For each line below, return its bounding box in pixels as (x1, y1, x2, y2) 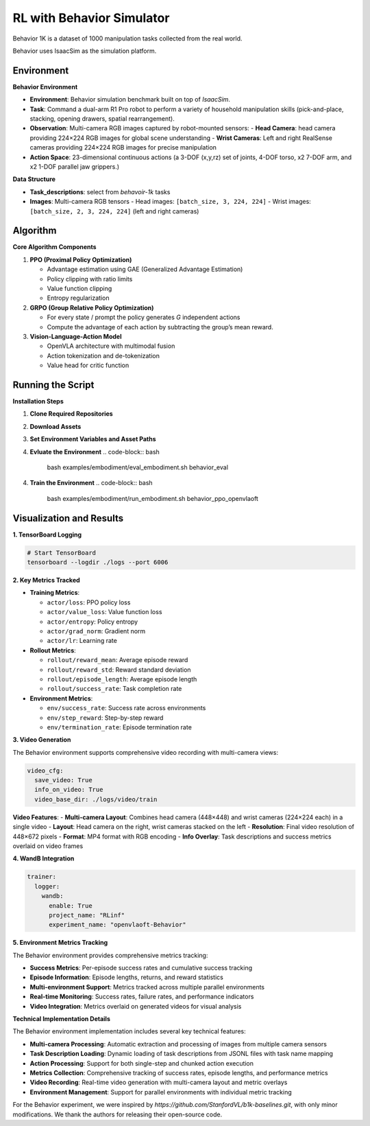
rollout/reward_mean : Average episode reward (47, 656, 188, 664)
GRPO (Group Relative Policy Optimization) (29, 303, 154, 312)
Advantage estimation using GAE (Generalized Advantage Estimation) (47, 265, 243, 274)
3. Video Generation (12, 736, 71, 744)
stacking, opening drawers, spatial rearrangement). (29, 115, 175, 123)
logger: (34, 882, 60, 890)
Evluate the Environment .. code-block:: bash (29, 447, 160, 456)
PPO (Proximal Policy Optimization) (29, 255, 132, 263)
